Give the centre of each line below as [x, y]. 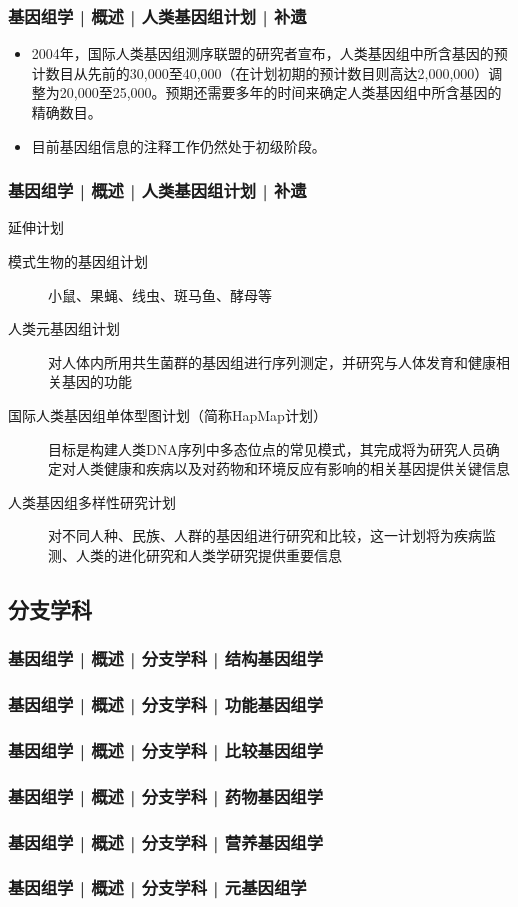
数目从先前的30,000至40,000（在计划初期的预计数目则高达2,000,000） [267, 72]
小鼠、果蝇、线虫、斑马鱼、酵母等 [160, 294]
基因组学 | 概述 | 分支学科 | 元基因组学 [157, 887]
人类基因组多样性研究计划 [92, 501]
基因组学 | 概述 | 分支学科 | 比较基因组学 [165, 749]
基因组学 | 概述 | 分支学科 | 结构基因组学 [165, 658]
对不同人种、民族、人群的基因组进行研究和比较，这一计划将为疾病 [265, 535]
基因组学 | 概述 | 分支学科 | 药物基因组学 [165, 795]
